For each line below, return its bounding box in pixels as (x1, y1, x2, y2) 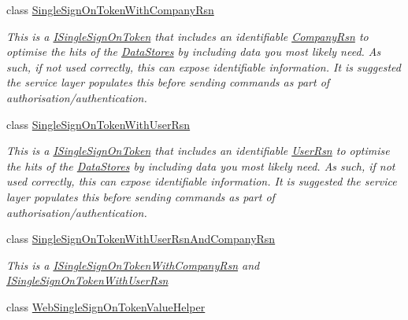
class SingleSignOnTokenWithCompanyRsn (6, 2, 214, 17)
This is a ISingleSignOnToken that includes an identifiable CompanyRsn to (6, 28, 369, 44)
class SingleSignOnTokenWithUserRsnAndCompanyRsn (6, 230, 276, 247)
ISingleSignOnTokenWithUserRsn (6, 272, 169, 289)
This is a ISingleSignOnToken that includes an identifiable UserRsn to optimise (6, 142, 390, 159)
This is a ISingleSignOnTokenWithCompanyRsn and (6, 256, 260, 273)
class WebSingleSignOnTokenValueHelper (6, 298, 206, 314)
